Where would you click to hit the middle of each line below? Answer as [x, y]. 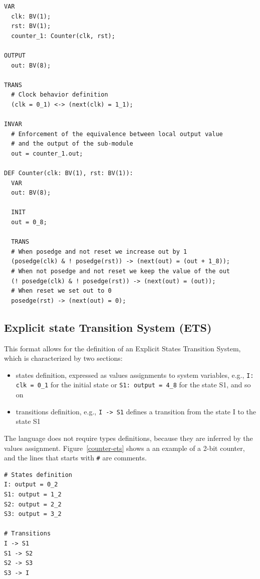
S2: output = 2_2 [33, 504]
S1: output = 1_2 [33, 494]
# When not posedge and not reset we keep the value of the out [121, 271]
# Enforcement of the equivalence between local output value [117, 134]
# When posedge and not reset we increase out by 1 [99, 251]
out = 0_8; [29, 222]
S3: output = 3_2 [33, 514]
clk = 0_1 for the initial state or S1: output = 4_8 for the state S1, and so [133, 385]
